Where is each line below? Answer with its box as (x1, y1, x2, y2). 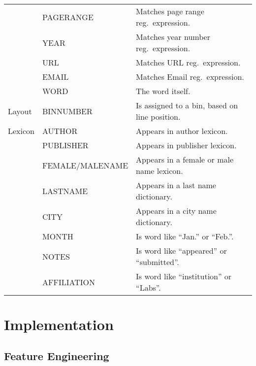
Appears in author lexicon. (136, 125, 228, 136)
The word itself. (136, 85, 191, 97)
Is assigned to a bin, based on (136, 100, 238, 111)
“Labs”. (136, 282, 161, 293)
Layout (8, 105, 32, 117)
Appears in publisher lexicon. (136, 139, 237, 151)
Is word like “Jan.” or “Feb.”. (136, 231, 234, 242)
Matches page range (136, 5, 204, 17)
